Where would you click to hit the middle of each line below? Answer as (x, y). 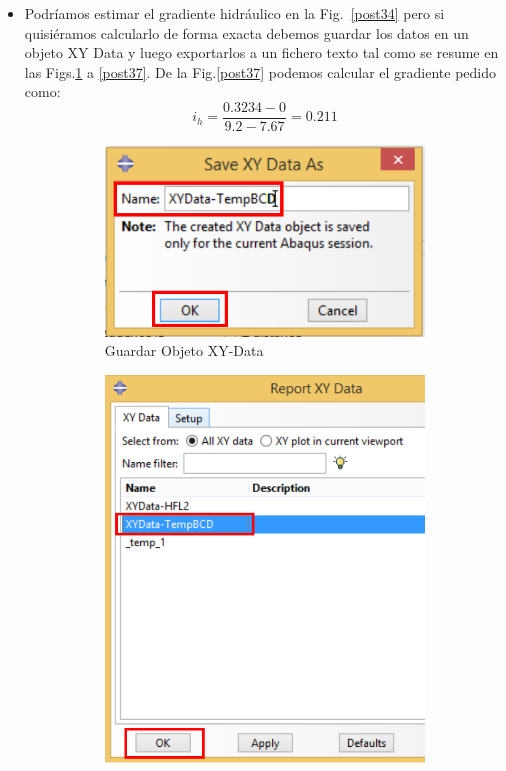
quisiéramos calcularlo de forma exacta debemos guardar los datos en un (246, 32)
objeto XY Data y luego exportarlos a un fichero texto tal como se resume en (261, 52)
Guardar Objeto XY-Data (184, 350)
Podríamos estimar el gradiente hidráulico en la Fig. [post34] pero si (234, 13)
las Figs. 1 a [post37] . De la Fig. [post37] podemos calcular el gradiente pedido (260, 71)
